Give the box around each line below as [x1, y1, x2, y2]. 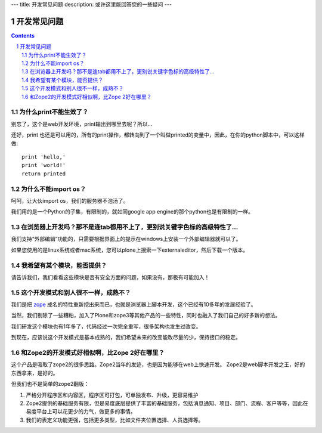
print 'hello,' [21, 153, 66, 160]
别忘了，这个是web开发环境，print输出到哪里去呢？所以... [11, 120, 153, 128]
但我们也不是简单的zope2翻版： [11, 381, 89, 388]
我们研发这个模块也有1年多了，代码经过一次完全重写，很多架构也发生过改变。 [11, 323, 202, 330]
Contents [11, 32, 35, 39]
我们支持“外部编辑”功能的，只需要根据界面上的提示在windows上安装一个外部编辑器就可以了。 [11, 236, 241, 243]
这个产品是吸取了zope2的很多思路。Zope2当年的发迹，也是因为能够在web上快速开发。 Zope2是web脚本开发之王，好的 [11, 361, 305, 368]
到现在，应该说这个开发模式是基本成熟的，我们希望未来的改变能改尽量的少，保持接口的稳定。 [11, 334, 241, 341]
